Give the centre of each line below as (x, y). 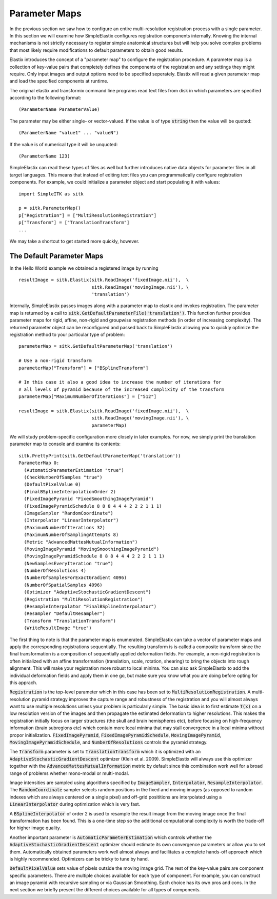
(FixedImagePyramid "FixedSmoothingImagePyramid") (89, 499)
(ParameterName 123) (44, 156)
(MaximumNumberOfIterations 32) (64, 527)
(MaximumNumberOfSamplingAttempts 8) (71, 535)
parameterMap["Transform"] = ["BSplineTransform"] (84, 368)
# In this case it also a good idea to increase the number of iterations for (120, 382)
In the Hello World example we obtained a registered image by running (84, 268)
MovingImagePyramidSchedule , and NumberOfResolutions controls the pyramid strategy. (108, 742)
